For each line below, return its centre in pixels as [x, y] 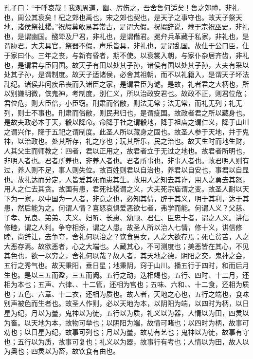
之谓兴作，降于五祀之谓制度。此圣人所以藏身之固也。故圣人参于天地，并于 [123, 131]
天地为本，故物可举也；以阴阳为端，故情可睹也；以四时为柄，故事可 [140, 322]
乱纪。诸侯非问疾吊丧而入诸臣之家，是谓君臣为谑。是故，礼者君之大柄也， [123, 84]
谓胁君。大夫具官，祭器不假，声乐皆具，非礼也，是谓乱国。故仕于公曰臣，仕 [126, 46]
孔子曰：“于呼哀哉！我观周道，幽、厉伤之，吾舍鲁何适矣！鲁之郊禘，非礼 [121, 7]
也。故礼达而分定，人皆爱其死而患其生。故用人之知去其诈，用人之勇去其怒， [126, 179]
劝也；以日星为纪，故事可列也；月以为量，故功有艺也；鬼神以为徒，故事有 [123, 332]
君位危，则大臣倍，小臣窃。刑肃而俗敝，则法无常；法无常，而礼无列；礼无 [123, 103]
